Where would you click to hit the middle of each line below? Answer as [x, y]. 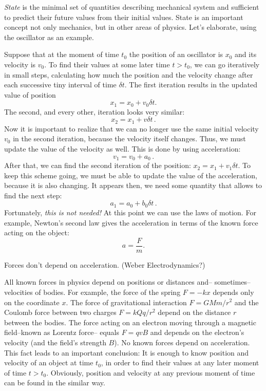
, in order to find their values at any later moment [180, 362]
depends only [233, 292]
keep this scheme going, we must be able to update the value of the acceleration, [131, 175]
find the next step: [33, 195]
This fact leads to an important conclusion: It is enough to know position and [127, 352]
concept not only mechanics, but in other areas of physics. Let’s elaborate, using [130, 27]
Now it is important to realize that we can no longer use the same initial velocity [131, 128]
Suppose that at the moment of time [62, 54]
